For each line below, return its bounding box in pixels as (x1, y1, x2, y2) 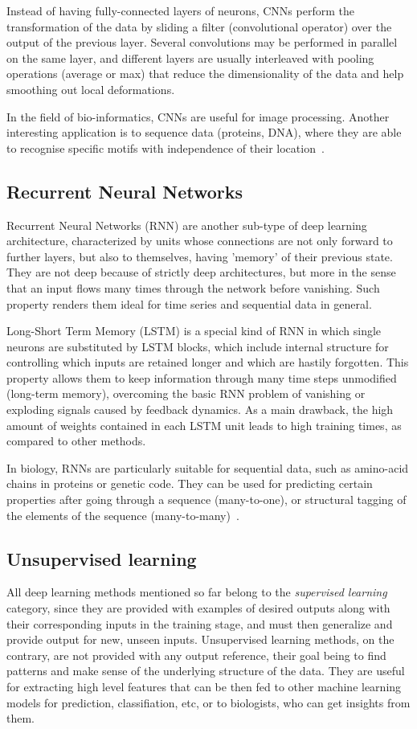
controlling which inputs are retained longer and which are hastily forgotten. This (6, 354, 409, 371)
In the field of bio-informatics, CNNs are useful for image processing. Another (6, 108, 390, 125)
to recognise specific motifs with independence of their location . (6, 139, 325, 156)
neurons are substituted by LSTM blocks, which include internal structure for (6, 338, 389, 354)
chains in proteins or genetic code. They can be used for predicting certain (6, 475, 373, 492)
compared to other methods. (6, 432, 146, 449)
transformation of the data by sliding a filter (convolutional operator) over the (6, 18, 392, 35)
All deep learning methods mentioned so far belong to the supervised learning (6, 584, 387, 600)
